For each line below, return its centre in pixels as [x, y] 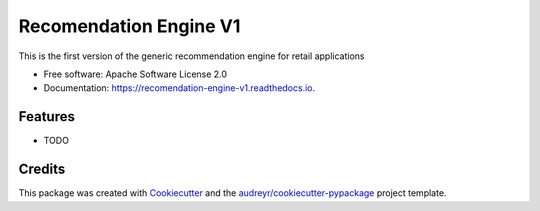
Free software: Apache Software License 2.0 [135, 74]
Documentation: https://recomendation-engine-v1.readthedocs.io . [179, 88]
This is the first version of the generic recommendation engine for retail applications [191, 56]
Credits [42, 169]
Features [46, 116]
